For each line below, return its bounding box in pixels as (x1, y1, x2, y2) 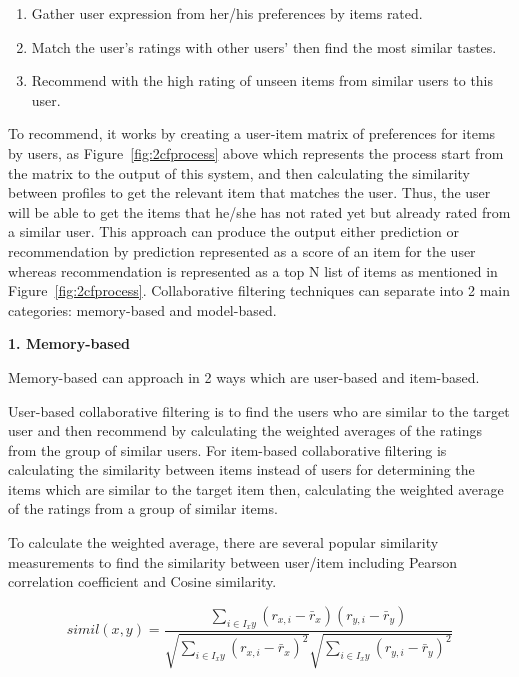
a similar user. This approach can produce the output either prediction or (8, 221, 459, 242)
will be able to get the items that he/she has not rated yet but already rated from (8, 201, 511, 222)
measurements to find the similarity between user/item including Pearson (8, 551, 458, 572)
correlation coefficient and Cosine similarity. (8, 571, 277, 592)
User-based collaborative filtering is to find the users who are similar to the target (8, 400, 510, 421)
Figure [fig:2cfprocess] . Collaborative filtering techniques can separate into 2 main (8, 280, 511, 301)
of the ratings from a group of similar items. (8, 498, 278, 519)
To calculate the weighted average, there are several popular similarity (8, 532, 439, 553)
